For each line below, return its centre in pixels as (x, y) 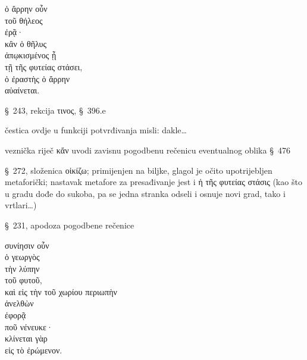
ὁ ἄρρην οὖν (26, 8)
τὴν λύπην (22, 268)
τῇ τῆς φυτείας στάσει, (44, 66)
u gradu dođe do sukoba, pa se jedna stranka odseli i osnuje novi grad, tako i (145, 193)
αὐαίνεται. (22, 90)
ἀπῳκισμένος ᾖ (31, 55)
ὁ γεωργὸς (22, 257)
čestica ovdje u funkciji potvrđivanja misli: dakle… (96, 130)
